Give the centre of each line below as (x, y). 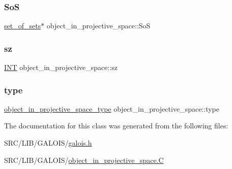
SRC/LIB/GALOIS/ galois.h (48, 143)
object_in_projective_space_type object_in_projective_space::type (112, 108)
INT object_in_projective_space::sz (61, 67)
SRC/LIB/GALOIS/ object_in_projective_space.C (84, 160)
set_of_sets (23, 26)
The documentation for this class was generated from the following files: (116, 126)
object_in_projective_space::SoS (98, 26)
